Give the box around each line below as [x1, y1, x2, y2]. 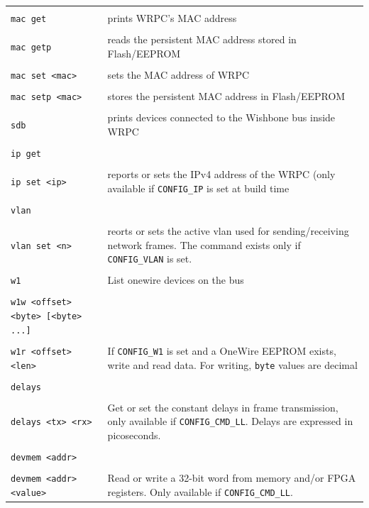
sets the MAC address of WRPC [107, 67, 250, 82]
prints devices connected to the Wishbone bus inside [107, 110, 336, 125]
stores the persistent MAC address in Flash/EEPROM [107, 89, 346, 104]
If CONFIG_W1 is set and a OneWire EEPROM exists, [107, 343, 336, 358]
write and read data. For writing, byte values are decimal [107, 357, 358, 372]
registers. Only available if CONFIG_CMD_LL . [107, 484, 293, 499]
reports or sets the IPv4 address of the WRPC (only [107, 167, 336, 181]
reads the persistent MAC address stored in [107, 32, 297, 47]
